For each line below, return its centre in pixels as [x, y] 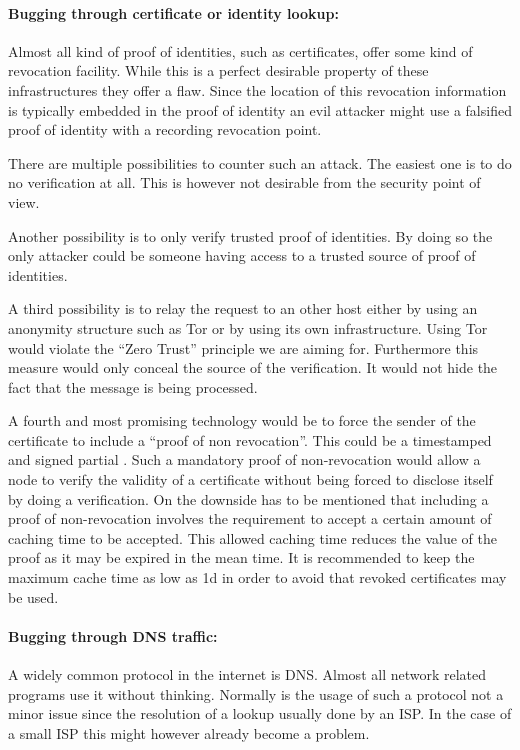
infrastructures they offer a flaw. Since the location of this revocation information [257, 89]
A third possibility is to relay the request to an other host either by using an [243, 308]
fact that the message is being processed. [133, 386]
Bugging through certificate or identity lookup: [173, 12]
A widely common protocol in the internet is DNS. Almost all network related [247, 674]
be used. [33, 596]
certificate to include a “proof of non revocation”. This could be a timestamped [250, 439]
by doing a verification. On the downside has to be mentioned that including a [248, 498]
